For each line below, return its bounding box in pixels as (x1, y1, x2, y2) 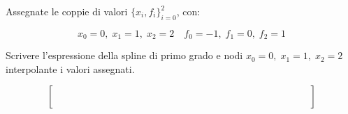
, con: (176, 4, 201, 18)
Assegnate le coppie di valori (6, 4, 128, 18)
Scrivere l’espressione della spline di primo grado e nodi (6, 48, 243, 63)
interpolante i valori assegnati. (6, 61, 135, 76)
